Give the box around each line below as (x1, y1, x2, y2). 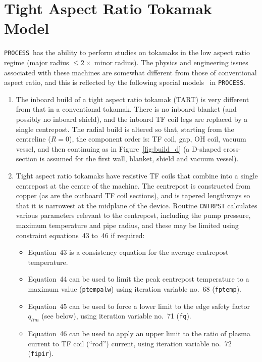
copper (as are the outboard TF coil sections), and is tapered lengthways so (16, 190, 250, 201)
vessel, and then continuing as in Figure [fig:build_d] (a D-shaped (16, 143, 221, 154)
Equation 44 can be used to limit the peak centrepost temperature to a (28, 274, 249, 284)
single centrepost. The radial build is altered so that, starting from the (16, 123, 234, 134)
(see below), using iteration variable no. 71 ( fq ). (41, 310, 191, 321)
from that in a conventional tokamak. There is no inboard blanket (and (16, 104, 237, 114)
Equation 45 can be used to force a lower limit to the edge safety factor (28, 300, 250, 311)
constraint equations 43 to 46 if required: (16, 230, 145, 240)
